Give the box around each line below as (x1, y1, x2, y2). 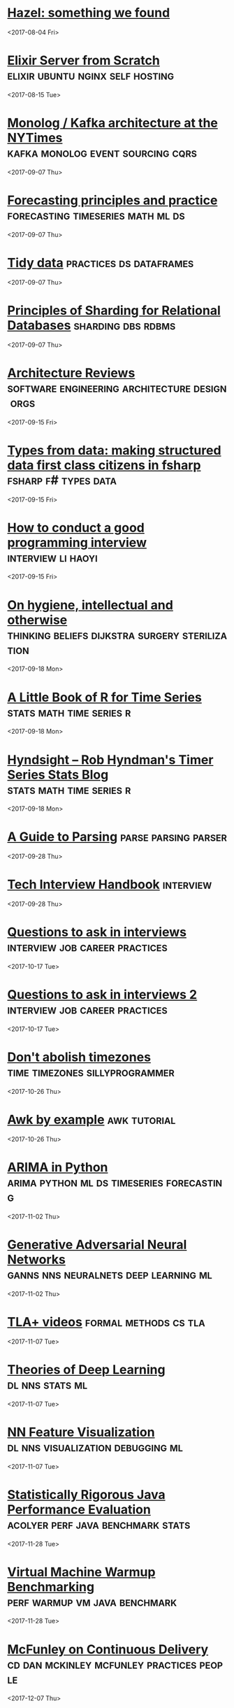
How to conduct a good (7, 520, 145, 536)
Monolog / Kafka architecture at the (7, 115, 219, 131)
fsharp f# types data (7, 472, 117, 488)
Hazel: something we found (7, 5, 170, 21)
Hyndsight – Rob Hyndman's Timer (7, 752, 214, 767)
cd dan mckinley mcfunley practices (7, 1656, 197, 1672)
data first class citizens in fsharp (7, 457, 201, 473)
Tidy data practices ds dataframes (7, 255, 194, 271)
